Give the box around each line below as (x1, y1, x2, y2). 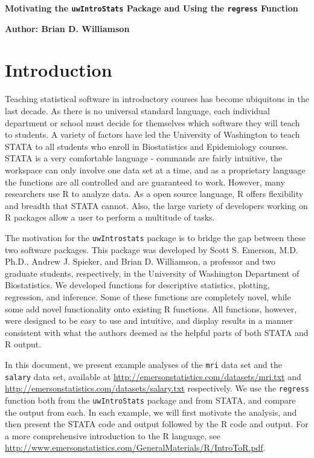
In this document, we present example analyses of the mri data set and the (5, 358, 282, 370)
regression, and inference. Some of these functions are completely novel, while (5, 290, 291, 303)
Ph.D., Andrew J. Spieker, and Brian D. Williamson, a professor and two (5, 255, 275, 268)
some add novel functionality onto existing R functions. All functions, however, (5, 302, 297, 315)
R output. (5, 338, 42, 350)
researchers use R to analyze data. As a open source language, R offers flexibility (5, 187, 304, 200)
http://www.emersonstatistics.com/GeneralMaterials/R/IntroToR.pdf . (5, 441, 266, 454)
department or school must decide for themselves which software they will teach (5, 116, 300, 129)
